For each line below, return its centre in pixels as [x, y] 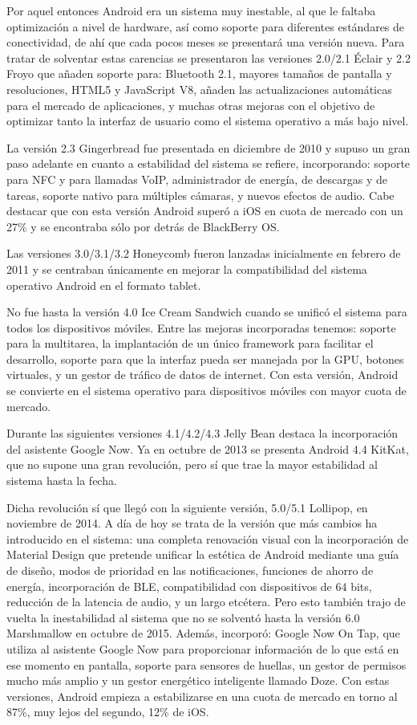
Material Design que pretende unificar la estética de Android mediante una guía [203, 554]
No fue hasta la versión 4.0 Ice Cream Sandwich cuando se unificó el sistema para [207, 312]
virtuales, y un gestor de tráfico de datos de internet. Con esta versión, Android [202, 375]
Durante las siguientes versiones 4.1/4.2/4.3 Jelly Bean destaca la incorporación [202, 433]
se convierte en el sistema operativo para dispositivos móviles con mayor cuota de [206, 391]
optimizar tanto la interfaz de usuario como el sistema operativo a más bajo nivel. [208, 121]
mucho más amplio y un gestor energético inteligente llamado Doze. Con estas [198, 680]
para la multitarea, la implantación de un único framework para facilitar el [190, 343]
